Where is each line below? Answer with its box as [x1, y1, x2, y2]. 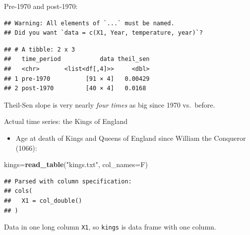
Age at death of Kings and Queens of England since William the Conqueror [15, 132, 246, 143]
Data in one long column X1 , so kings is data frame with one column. [4, 222, 216, 232]
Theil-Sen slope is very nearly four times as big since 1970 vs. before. [4, 99, 215, 110]
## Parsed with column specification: [4, 177, 132, 185]
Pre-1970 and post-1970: [4, 1, 78, 11]
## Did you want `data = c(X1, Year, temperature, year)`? [4, 29, 203, 37]
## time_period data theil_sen [4, 56, 150, 63]
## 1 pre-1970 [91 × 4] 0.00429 [4, 75, 150, 82]
